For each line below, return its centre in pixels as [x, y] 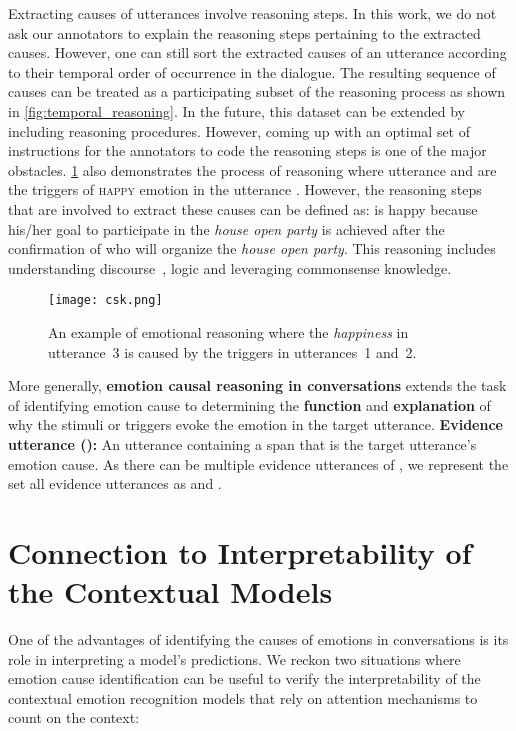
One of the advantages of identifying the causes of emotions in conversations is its [258, 639]
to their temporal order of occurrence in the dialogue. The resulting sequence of [252, 71]
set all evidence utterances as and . [115, 483]
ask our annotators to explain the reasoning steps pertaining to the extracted [244, 32]
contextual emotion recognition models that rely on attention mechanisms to [243, 697]
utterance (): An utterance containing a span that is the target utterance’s [242, 443]
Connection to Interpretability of [240, 551]
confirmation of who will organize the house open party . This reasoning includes [252, 248]
